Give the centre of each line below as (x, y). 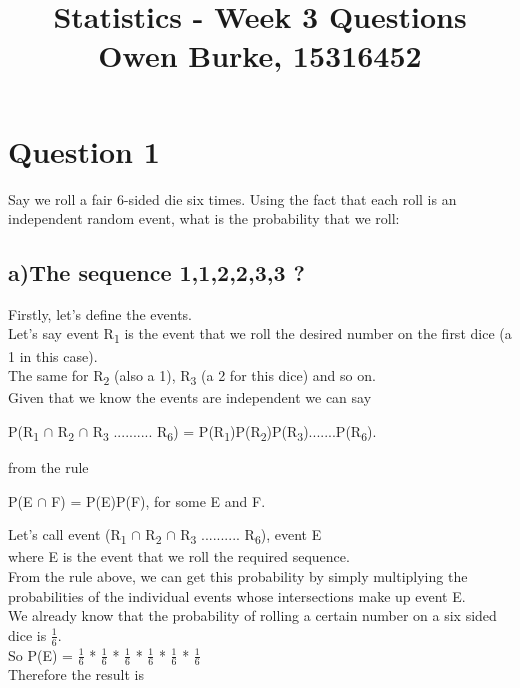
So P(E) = (40, 654)
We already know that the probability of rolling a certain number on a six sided (252, 615)
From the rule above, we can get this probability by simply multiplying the (238, 575)
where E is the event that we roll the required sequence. (179, 556)
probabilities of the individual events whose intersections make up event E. (237, 595)
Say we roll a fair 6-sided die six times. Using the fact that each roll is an (232, 198)
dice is (27, 634)
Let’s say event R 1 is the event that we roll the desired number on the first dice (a (260, 335)
